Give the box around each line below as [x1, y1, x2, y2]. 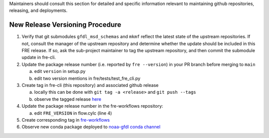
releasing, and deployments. [9, 7, 68, 13]
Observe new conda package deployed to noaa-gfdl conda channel [21, 124, 160, 130]
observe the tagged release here [34, 96, 102, 102]
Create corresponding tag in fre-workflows [21, 117, 110, 123]
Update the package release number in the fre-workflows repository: [21, 103, 163, 109]
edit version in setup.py [34, 69, 86, 74]
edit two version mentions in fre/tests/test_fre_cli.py [34, 75, 140, 81]
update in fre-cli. [21, 55, 56, 61]
